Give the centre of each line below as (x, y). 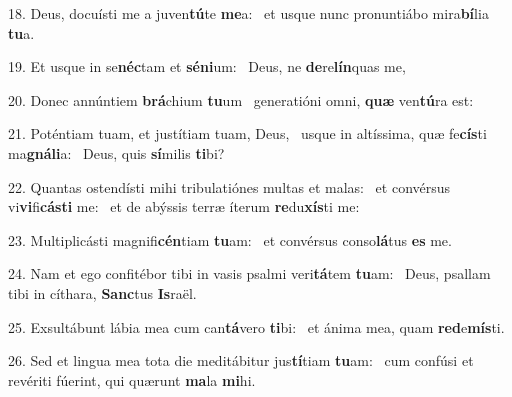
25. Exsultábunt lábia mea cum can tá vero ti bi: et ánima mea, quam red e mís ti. (256, 326)
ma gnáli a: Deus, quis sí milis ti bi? (116, 152)
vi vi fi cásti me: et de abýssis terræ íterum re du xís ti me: (184, 206)
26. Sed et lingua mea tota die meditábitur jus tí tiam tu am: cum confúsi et (241, 360)
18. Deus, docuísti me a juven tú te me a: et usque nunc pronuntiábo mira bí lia (248, 13)
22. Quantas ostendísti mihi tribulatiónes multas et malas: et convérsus (229, 186)
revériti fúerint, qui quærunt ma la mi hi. (132, 379)
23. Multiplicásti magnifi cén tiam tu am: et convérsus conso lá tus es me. (230, 239)
